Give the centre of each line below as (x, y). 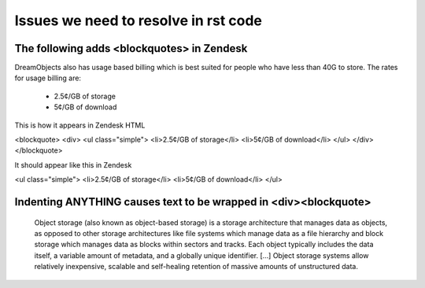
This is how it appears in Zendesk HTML (80, 125)
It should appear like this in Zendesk (73, 164)
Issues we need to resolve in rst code (139, 20)
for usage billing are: (48, 78)
